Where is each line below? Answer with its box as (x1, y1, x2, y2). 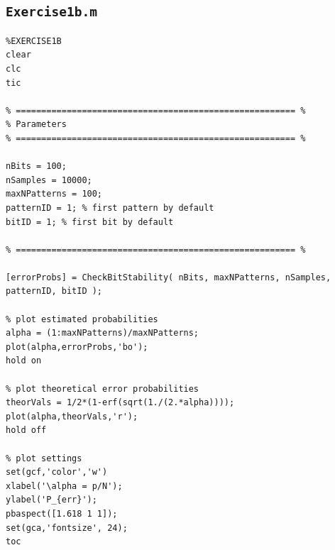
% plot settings (6, 453, 82, 463)
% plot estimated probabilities (6, 314, 158, 324)
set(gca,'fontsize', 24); (6, 522, 128, 533)
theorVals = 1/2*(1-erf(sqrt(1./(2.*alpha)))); (6, 397, 235, 408)
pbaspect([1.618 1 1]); (6, 508, 118, 519)
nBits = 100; (6, 161, 67, 172)
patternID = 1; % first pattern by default (6, 202, 214, 213)
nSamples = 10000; (6, 175, 92, 185)
